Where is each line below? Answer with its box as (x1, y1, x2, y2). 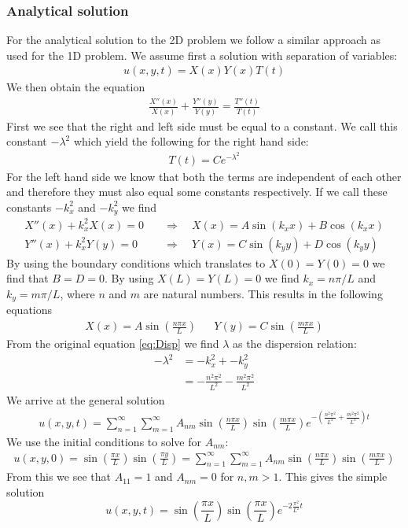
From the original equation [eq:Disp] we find (6, 335, 219, 352)
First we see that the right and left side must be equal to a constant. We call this (6, 117, 398, 134)
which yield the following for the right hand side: (73, 133, 309, 150)
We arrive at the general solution (6, 391, 165, 408)
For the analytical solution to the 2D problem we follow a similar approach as (6, 31, 380, 48)
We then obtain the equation (6, 79, 145, 95)
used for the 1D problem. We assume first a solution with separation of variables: (6, 46, 398, 63)
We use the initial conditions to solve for (6, 433, 201, 449)
